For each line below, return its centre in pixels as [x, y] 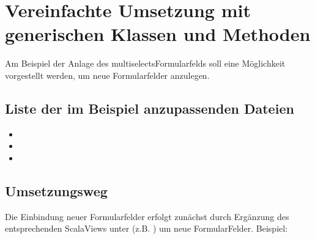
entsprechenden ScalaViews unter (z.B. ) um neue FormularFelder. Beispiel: [146, 228]
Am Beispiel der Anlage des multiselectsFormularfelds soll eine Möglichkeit [145, 63]
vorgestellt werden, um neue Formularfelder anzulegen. [107, 75]
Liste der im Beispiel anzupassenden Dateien [150, 108]
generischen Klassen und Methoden [158, 34]
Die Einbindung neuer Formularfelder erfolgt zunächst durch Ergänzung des [147, 216]
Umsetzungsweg [56, 190]
